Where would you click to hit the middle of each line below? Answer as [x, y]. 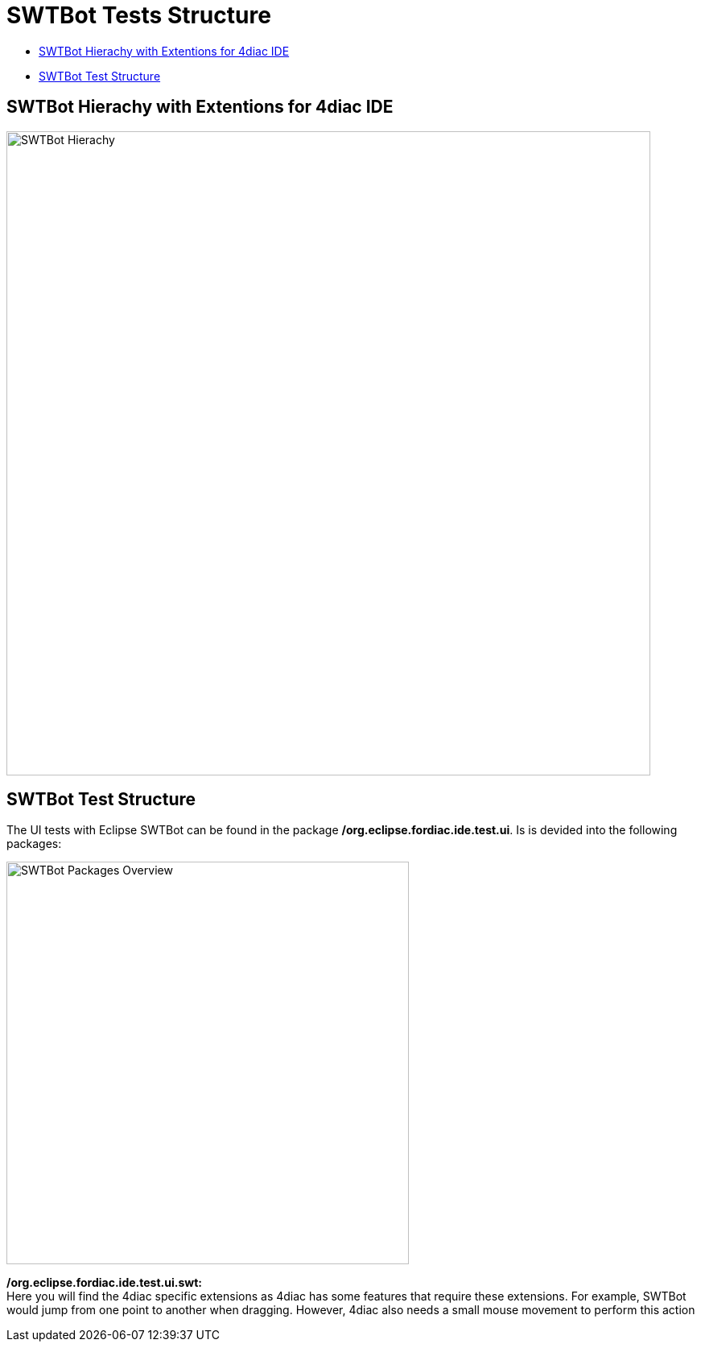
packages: [34, 844]
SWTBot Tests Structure [139, 15]
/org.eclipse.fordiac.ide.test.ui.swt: [104, 1283]
